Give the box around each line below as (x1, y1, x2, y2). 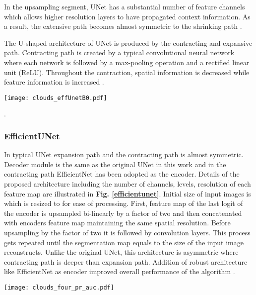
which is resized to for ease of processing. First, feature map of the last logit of (4, 198, 243, 208)
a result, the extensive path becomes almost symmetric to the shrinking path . (4, 21, 242, 31)
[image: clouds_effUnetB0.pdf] (4, 94, 107, 101)
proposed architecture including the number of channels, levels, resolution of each (4, 179, 251, 189)
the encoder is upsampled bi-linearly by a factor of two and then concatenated (4, 207, 242, 218)
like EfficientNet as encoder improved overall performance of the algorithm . (4, 266, 235, 277)
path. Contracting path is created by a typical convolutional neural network (4, 47, 235, 58)
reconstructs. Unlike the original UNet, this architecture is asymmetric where (4, 247, 239, 257)
